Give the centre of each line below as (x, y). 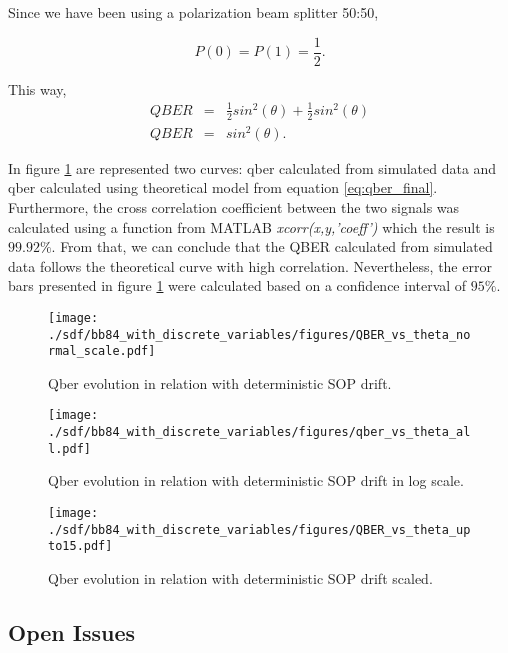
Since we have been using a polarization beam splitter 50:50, (193, 12)
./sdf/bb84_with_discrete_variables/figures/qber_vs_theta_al (259, 432)
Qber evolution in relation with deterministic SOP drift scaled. (240, 577)
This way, (37, 88)
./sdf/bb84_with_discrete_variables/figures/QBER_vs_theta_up (259, 529)
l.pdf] (69, 448)
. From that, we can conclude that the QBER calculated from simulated (272, 246)
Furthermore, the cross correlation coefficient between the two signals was (234, 206)
